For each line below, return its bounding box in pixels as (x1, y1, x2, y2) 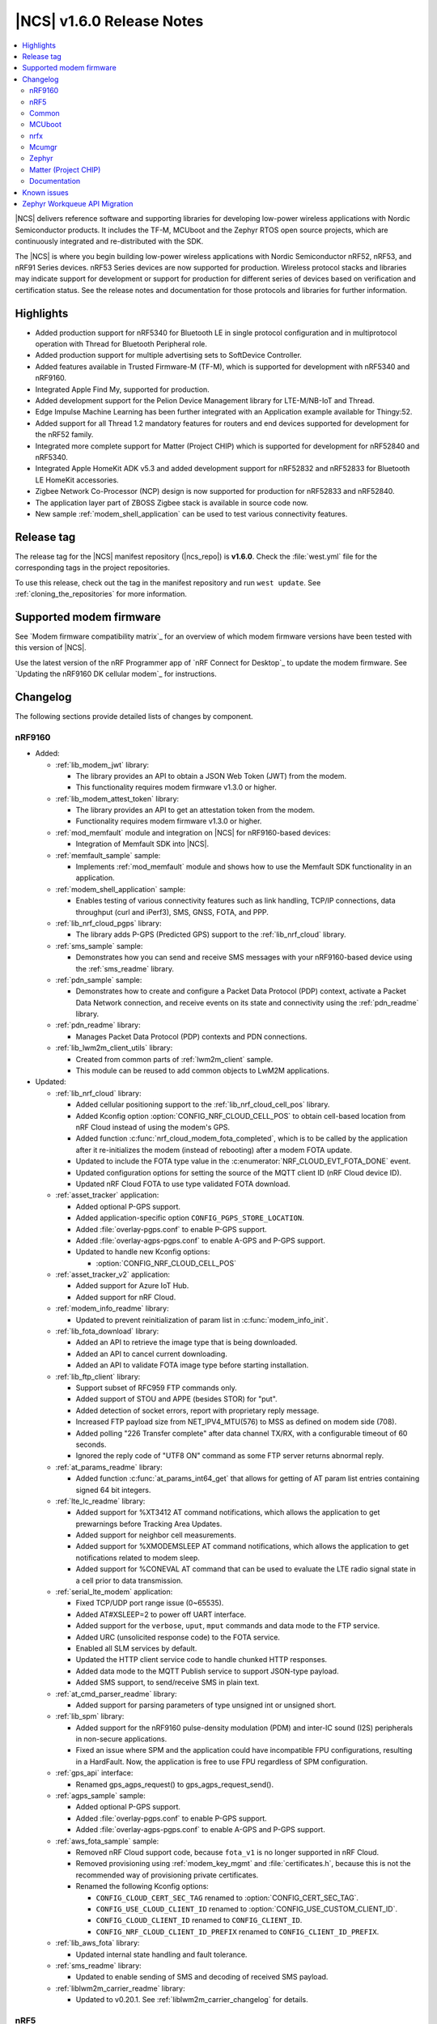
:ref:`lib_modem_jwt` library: (55, 759, 150, 769)
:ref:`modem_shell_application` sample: (55, 884, 186, 894)
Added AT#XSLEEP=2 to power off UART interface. (75, 1609, 247, 1619)
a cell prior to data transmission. (75, 1575, 184, 1585)
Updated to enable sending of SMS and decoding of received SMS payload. (75, 1972, 329, 1982)
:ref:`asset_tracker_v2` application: (55, 1269, 170, 1279)
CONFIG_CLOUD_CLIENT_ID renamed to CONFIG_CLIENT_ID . (95, 1916, 303, 1925)
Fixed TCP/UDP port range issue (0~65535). (75, 1598, 224, 1608)
